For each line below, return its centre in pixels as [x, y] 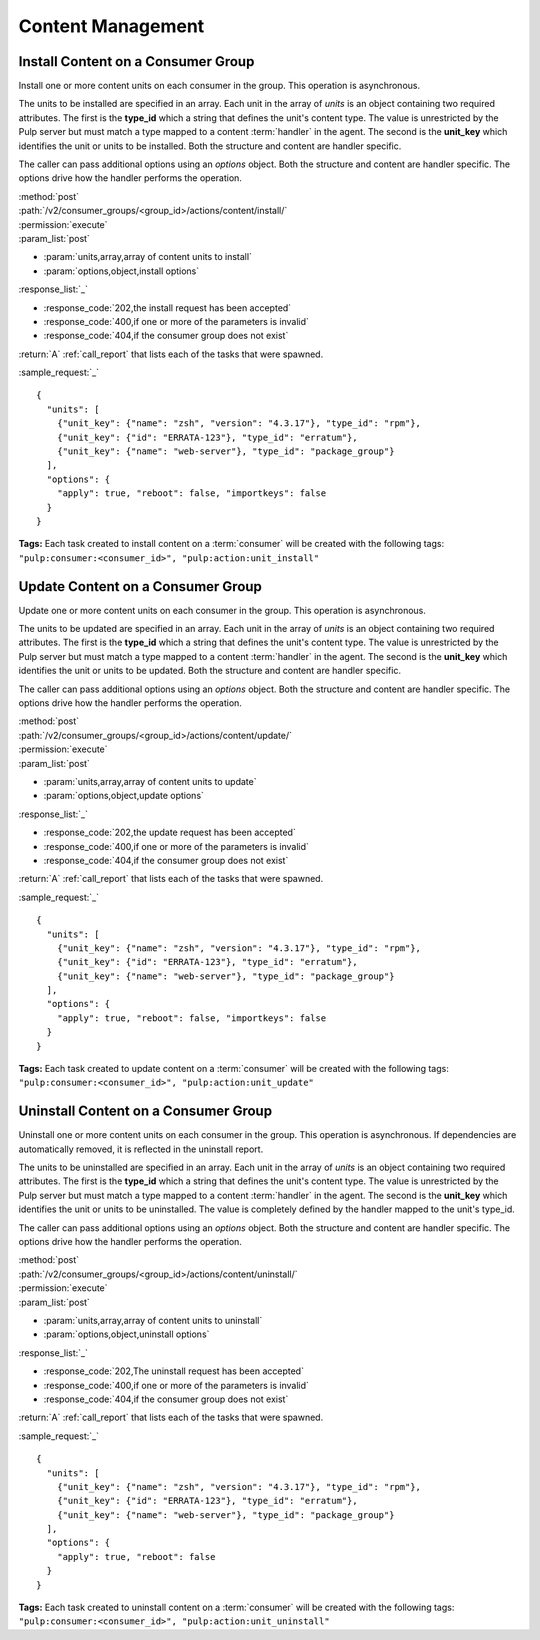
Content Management [111, 26]
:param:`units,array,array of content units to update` [150, 781]
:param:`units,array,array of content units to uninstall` [153, 1320]
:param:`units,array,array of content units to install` [147, 257]
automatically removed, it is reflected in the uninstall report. [141, 1149]
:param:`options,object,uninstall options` [126, 1334]
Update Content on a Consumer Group [140, 586]
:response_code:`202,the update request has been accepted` [170, 832]
